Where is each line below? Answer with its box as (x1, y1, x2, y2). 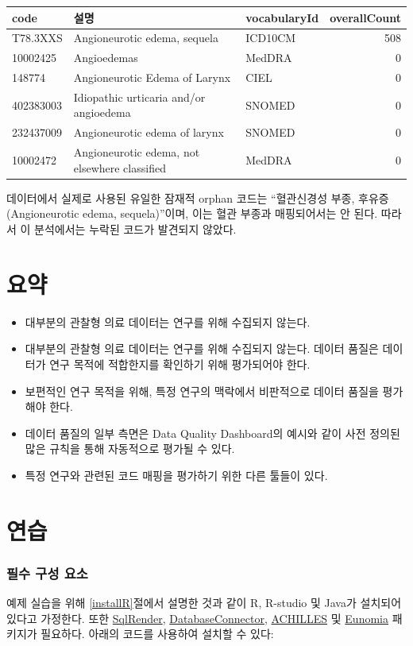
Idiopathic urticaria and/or (73, 88, 206, 105)
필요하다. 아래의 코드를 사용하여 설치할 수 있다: (41, 625, 274, 642)
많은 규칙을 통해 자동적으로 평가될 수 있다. (25, 440, 235, 457)
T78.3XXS (12, 29, 63, 46)
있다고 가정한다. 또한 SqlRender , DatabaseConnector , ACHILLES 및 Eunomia (6, 609, 388, 626)
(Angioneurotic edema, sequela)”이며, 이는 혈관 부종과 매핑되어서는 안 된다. (6, 205, 378, 222)
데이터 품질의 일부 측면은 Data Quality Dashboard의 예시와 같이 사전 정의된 (25, 424, 400, 441)
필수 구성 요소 (6, 563, 88, 582)
